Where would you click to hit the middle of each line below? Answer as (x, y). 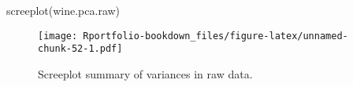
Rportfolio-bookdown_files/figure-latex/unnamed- (216, 36)
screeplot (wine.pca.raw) (63, 10)
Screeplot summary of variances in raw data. (145, 73)
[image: (58, 36)
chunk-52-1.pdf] (80, 49)
